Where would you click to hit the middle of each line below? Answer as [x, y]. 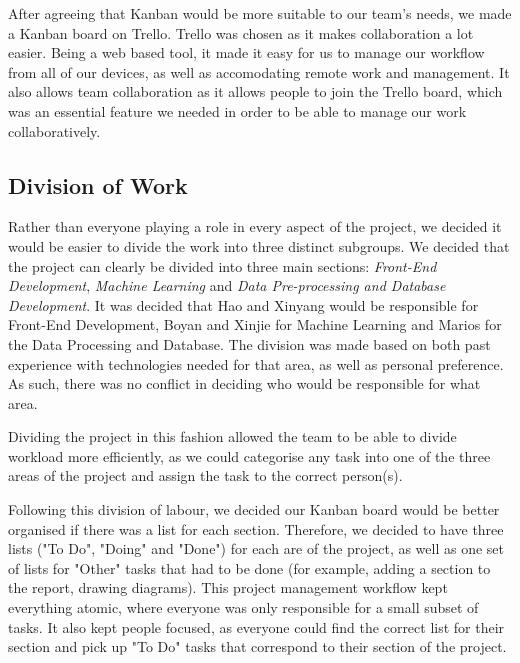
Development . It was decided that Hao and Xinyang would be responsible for [243, 304]
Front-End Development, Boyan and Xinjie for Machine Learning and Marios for [255, 324]
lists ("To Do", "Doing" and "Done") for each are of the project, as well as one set [256, 548]
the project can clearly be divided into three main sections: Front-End [222, 265]
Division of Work [98, 184]
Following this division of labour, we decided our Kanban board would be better [254, 509]
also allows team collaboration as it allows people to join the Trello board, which [255, 91]
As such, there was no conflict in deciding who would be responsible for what [244, 383]
